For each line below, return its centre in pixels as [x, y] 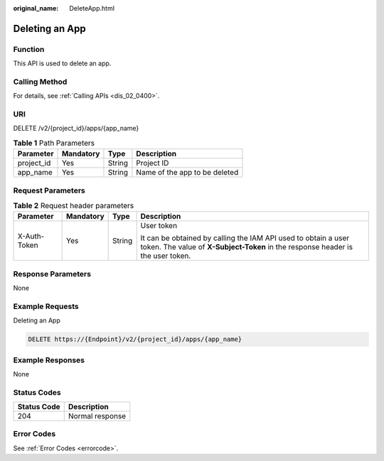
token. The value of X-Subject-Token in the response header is [247, 247]
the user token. [166, 256]
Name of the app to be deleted [187, 173]
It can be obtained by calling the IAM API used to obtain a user [245, 238]
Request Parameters [49, 190]
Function [29, 49]
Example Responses [49, 360]
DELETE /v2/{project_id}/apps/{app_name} [76, 129]
